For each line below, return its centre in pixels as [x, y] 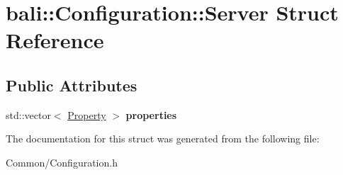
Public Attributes [72, 85]
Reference [55, 40]
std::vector [28, 114]
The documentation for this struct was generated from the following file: [163, 139]
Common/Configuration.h [62, 162]
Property [87, 114]
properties [151, 114]
